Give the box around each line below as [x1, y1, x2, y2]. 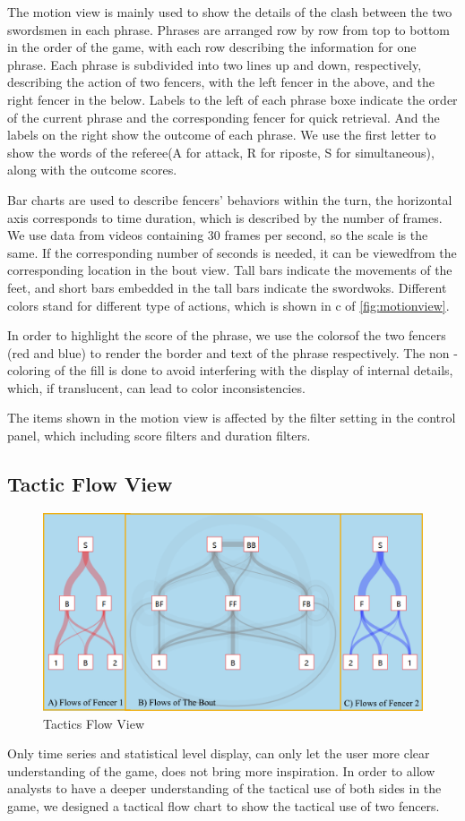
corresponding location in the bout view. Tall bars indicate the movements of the [7, 261, 452, 279]
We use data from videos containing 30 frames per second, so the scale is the [7, 226, 428, 244]
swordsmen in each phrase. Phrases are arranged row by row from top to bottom [7, 20, 451, 38]
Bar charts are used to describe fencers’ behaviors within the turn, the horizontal [7, 190, 452, 209]
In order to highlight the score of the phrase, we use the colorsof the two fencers [7, 326, 446, 345]
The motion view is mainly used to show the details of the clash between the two [7, 3, 452, 21]
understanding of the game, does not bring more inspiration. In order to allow [7, 761, 435, 780]
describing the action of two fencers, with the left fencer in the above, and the [7, 73, 435, 91]
